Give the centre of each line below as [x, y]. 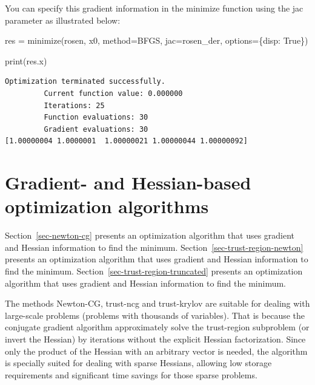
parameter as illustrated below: [63, 20]
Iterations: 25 [74, 105]
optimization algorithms [107, 206]
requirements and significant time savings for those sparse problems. [131, 374]
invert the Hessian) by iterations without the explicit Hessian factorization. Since [155, 339]
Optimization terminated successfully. [85, 82]
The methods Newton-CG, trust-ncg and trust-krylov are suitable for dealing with [157, 303]
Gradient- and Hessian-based [128, 182]
